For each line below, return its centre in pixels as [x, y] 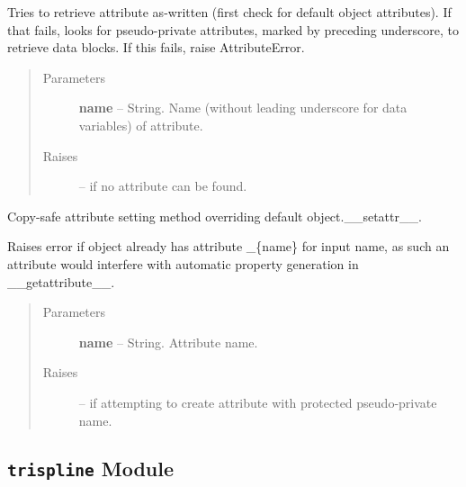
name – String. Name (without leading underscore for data [243, 108]
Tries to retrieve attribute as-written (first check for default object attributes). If [229, 12]
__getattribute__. [61, 281]
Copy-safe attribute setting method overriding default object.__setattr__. [215, 216]
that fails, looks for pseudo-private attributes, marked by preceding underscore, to [233, 29]
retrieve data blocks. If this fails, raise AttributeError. [156, 47]
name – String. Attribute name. [168, 342]
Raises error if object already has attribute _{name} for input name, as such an [229, 246]
